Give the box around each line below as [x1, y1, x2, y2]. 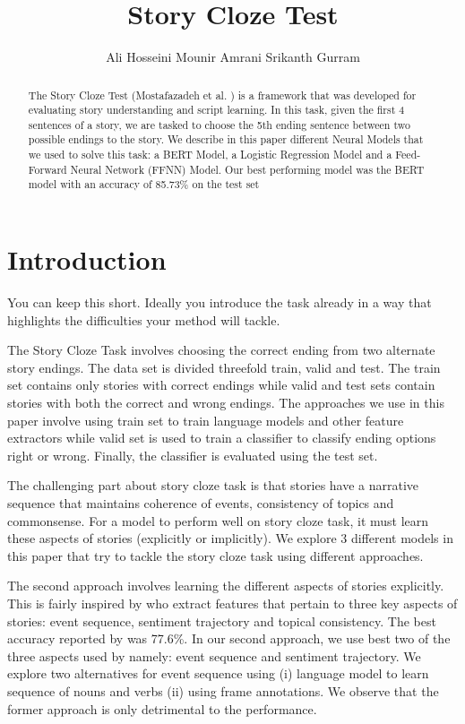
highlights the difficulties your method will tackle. [7, 310, 280, 329]
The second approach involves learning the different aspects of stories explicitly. [7, 576, 444, 595]
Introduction [7, 241, 167, 278]
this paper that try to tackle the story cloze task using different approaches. [7, 546, 424, 565]
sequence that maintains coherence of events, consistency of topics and [7, 493, 394, 512]
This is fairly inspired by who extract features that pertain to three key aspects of [7, 593, 458, 612]
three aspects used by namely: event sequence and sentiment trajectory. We [7, 646, 421, 665]
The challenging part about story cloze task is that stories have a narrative [7, 476, 419, 495]
